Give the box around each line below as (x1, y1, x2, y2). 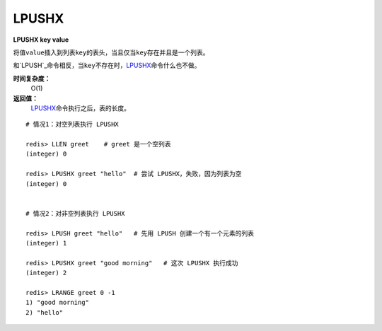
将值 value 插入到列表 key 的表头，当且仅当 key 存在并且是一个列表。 (13, 48, 209, 57)
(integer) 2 (25, 269, 67, 277)
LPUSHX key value (13, 35, 69, 44)
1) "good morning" (25, 298, 90, 307)
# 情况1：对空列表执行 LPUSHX (25, 120, 120, 129)
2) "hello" (25, 308, 64, 316)
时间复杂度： (13, 74, 51, 83)
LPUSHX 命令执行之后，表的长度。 (30, 103, 131, 112)
